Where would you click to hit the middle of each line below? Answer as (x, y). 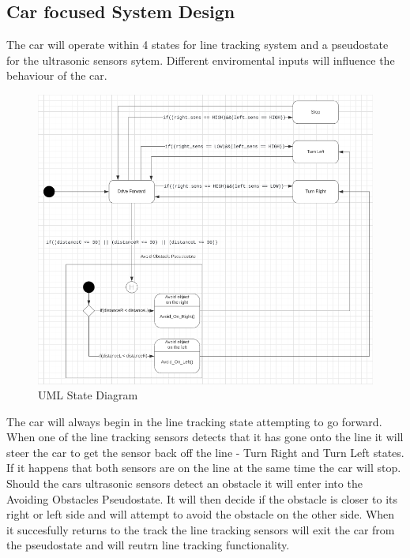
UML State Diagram (88, 395)
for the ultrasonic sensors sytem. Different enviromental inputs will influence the (201, 60)
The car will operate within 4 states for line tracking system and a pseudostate (197, 45)
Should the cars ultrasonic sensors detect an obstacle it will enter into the (184, 483)
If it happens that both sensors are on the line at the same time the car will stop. (204, 468)
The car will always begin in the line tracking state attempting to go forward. (194, 421)
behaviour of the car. (57, 75)
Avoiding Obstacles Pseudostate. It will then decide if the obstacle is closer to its (202, 498)
